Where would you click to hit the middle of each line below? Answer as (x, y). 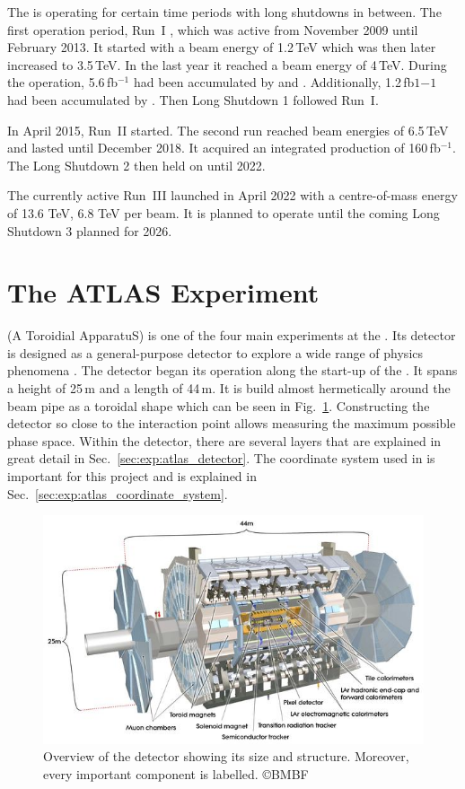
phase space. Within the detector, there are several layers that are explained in (224, 440)
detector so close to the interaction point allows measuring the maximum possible (232, 423)
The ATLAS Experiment (163, 292)
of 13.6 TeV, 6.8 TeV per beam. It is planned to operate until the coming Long (224, 212)
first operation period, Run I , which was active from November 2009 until (213, 29)
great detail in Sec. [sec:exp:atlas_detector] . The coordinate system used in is (221, 458)
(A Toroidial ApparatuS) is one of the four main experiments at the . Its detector (232, 335)
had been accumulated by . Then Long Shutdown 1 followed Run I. (193, 99)
